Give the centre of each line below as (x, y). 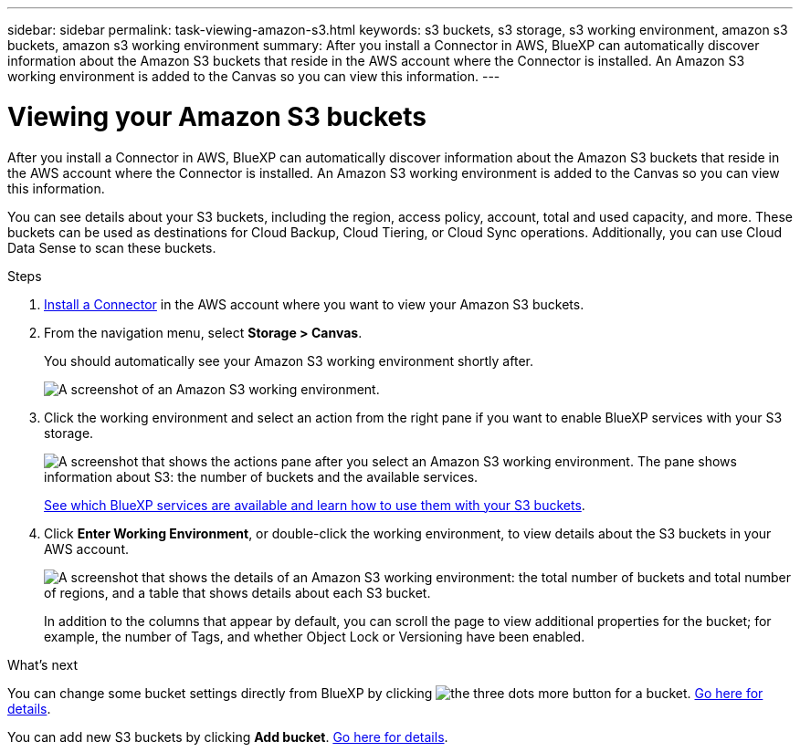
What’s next (43, 664)
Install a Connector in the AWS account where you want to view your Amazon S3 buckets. (314, 304)
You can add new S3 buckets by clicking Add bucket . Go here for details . (228, 736)
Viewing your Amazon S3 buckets (217, 116)
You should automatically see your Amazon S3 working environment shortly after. (289, 360)
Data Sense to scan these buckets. (112, 247)
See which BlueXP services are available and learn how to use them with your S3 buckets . (315, 505)
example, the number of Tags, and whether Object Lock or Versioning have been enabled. (315, 636)
